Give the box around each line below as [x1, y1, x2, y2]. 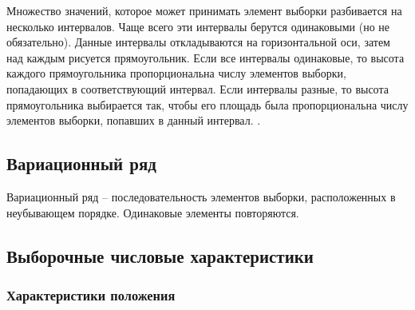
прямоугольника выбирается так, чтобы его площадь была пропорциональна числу [6, 96, 409, 113]
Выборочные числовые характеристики [6, 243, 314, 268]
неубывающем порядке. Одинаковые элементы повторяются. [6, 204, 299, 221]
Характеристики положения [6, 284, 176, 304]
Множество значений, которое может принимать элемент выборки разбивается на [6, 2, 402, 18]
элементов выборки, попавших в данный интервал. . [6, 112, 261, 129]
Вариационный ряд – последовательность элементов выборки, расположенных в [6, 188, 396, 205]
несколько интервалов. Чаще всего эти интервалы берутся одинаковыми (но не [6, 18, 390, 34]
